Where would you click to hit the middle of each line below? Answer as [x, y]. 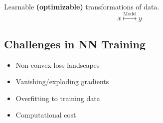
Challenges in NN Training [75, 44]
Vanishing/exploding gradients [62, 81]
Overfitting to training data [58, 98]
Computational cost [46, 115]
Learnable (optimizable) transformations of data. [82, 6]
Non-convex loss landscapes [58, 64]
